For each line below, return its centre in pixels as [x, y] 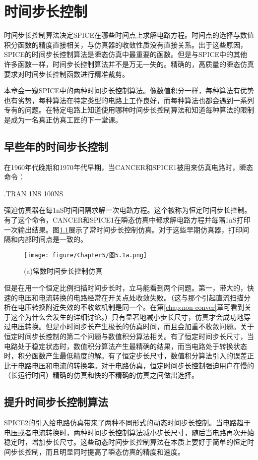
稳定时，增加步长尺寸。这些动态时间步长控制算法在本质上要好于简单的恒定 [126, 442]
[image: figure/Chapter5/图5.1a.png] [86, 255]
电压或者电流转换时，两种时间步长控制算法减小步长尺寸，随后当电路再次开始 [129, 432]
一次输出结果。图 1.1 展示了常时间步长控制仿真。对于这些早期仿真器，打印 [123, 229]
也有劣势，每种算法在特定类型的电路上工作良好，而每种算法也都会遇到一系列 [129, 100]
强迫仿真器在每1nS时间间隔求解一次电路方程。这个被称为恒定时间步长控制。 [128, 210]
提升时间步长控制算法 [56, 402]
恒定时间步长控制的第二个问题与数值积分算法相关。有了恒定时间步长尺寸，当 [129, 336]
